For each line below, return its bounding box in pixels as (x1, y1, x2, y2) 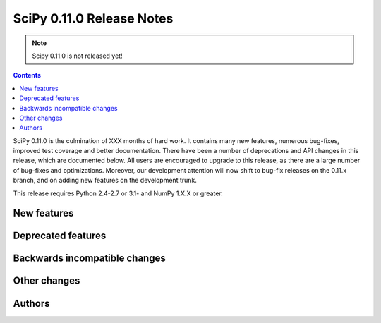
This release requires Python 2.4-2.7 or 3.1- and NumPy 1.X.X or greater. (13, 189, 224, 197)
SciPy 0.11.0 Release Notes (13, 11, 174, 26)
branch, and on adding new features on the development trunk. (13, 176, 198, 185)
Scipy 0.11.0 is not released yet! (32, 51, 123, 60)
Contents (13, 71, 42, 80)
